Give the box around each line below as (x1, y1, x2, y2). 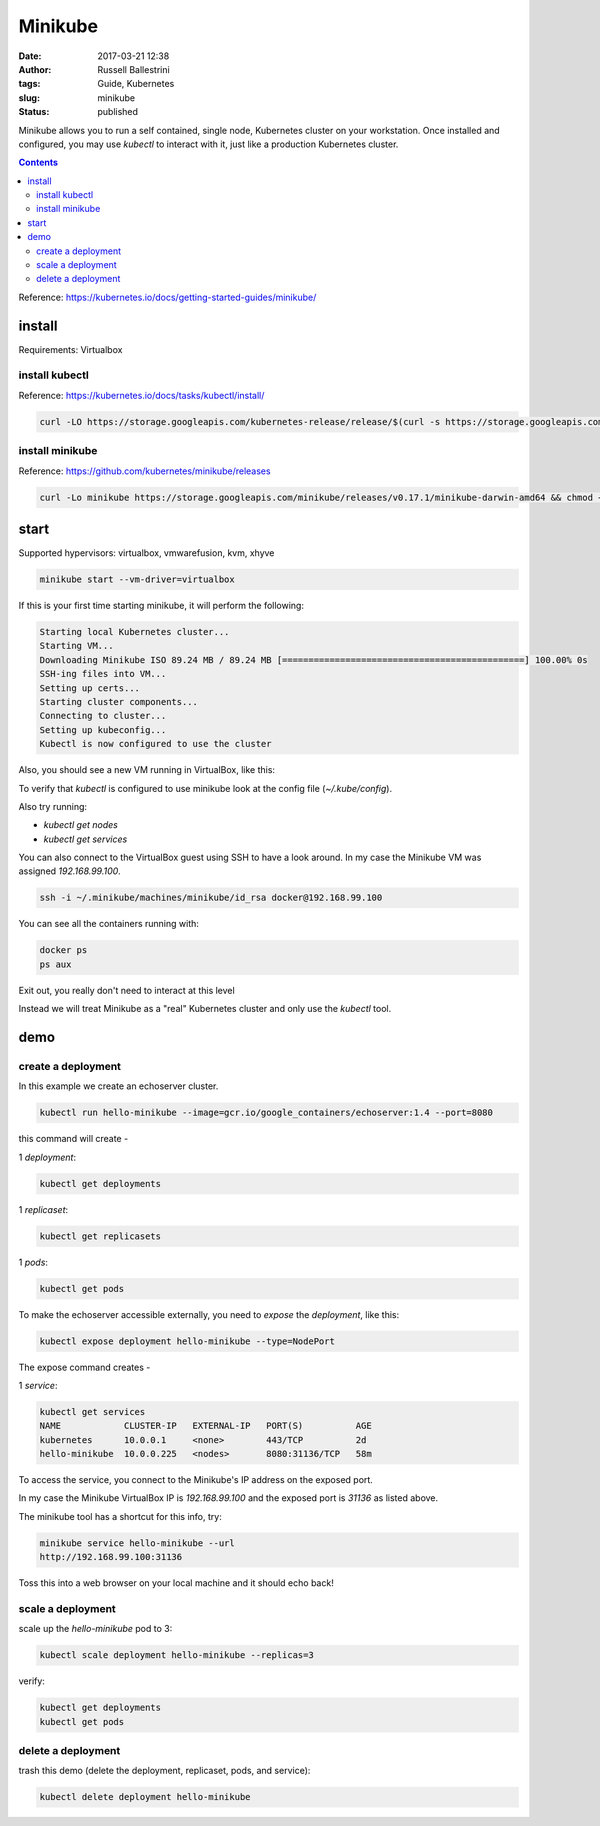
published (97, 106, 139, 118)
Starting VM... (39, 640, 114, 652)
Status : (18, 106, 50, 118)
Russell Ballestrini (97, 63, 170, 75)
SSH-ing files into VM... (39, 668, 167, 680)
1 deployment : (18, 1151, 77, 1163)
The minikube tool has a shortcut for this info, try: (18, 1510, 222, 1522)
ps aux (39, 958, 72, 970)
